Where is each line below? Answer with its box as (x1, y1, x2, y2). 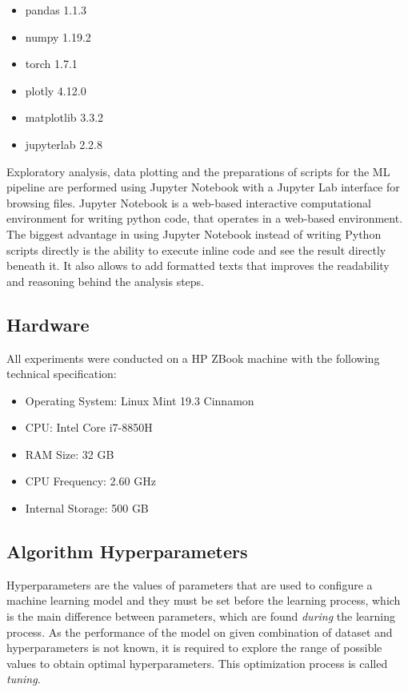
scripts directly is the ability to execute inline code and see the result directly (6, 241, 386, 258)
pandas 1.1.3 (25, 2, 87, 18)
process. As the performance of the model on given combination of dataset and (6, 623, 393, 640)
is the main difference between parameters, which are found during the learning (6, 608, 395, 625)
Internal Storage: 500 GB (25, 500, 149, 517)
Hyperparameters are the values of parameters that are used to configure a (6, 576, 373, 593)
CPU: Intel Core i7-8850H (25, 419, 153, 436)
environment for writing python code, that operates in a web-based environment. (6, 210, 403, 227)
